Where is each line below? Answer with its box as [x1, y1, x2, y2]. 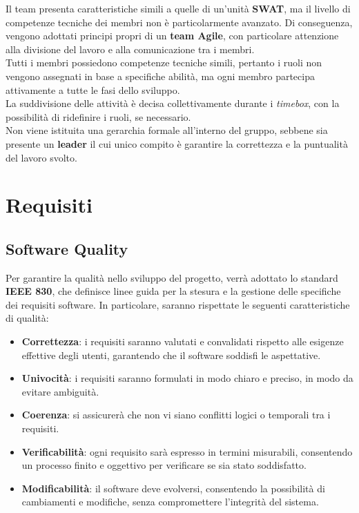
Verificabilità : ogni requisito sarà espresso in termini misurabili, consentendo [21, 444, 353, 458]
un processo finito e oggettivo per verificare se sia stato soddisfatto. [21, 458, 307, 472]
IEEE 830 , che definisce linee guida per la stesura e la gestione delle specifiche [6, 284, 341, 298]
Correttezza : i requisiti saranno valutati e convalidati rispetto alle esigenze [21, 334, 344, 349]
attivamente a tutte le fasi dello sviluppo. [6, 82, 180, 97]
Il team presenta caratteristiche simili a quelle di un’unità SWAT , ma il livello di [6, 1, 351, 15]
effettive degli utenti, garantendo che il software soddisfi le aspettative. [21, 347, 321, 362]
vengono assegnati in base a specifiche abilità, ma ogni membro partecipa [6, 68, 315, 83]
